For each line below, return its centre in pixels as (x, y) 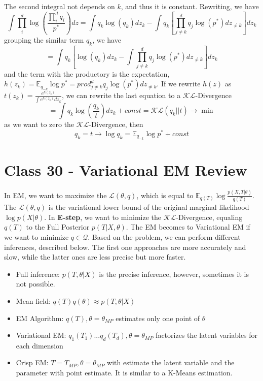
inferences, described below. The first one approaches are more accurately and (125, 247)
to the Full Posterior (58, 227)
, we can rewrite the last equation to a (121, 95)
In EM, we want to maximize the (55, 195)
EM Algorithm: (40, 318)
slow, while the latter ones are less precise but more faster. (95, 257)
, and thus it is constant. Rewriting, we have (190, 6)
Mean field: (33, 300)
